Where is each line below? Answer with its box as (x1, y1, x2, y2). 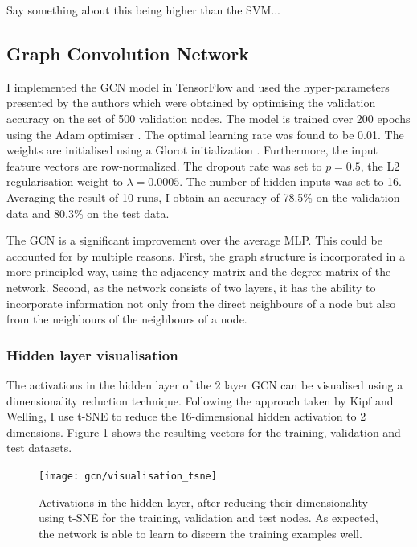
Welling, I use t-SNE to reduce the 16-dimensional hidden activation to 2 (6, 408, 366, 425)
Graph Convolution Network (6, 40, 249, 65)
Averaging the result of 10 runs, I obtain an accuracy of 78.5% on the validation (6, 188, 400, 205)
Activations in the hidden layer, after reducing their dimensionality (39, 493, 368, 510)
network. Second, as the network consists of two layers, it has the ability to (6, 278, 376, 295)
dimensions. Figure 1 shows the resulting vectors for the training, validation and (6, 423, 401, 440)
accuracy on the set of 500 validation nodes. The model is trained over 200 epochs (6, 109, 411, 126)
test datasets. (6, 439, 72, 456)
